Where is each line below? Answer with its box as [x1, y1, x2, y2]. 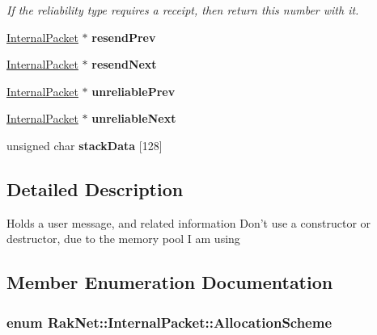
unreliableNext [91, 110, 176, 127]
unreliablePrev [91, 82, 176, 99]
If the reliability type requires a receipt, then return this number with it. [6, 2, 359, 18]
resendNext [91, 56, 157, 73]
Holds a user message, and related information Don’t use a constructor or [6, 214, 371, 231]
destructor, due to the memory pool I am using [6, 230, 240, 247]
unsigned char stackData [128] [6, 136, 163, 153]
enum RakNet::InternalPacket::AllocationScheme [6, 312, 333, 332]
